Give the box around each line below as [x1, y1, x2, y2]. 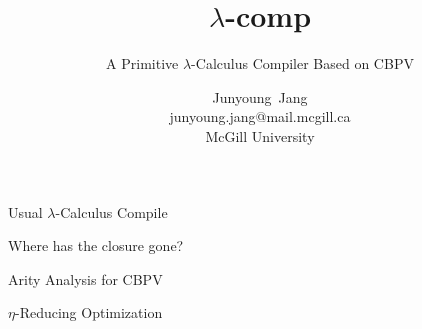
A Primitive [106, 53, 179, 74]
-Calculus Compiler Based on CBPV [191, 53, 414, 74]
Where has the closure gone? [8, 235, 184, 256]
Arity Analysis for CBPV [8, 268, 163, 289]
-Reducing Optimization [14, 302, 163, 323]
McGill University [205, 125, 315, 146]
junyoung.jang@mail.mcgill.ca [169, 106, 351, 127]
